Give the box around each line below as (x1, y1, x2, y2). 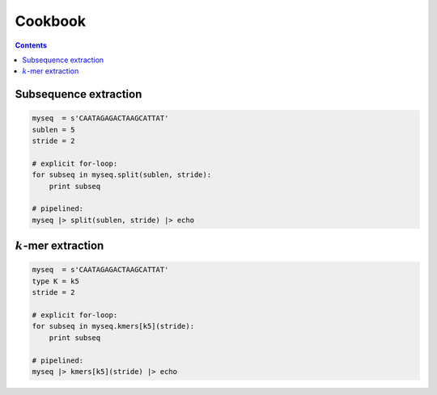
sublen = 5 (32, 125, 75, 134)
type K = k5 (32, 276, 80, 286)
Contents (15, 40, 48, 50)
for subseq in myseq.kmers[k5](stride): (32, 321, 194, 331)
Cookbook (15, 12, 87, 30)
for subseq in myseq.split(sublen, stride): (32, 170, 212, 179)
